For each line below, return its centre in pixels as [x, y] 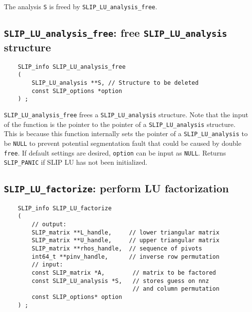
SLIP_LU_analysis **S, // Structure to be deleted [115, 83]
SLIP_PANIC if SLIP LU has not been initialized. [76, 162]
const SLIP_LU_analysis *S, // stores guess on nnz [120, 281]
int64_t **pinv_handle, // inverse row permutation [126, 257]
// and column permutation [176, 289]
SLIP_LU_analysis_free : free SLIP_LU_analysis [116, 33]
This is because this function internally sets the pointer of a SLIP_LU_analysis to [126, 133]
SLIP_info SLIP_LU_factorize [65, 208]
